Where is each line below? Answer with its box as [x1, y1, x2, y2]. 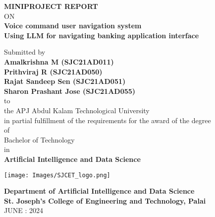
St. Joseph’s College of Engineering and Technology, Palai [4, 195, 206, 206]
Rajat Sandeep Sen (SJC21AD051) [4, 76, 126, 86]
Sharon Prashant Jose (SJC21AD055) [4, 85, 136, 96]
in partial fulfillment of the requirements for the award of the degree [4, 115, 211, 125]
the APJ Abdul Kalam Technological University [4, 105, 150, 115]
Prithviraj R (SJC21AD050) [4, 66, 103, 76]
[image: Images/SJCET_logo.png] [4, 171, 110, 179]
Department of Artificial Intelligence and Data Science [4, 186, 195, 196]
